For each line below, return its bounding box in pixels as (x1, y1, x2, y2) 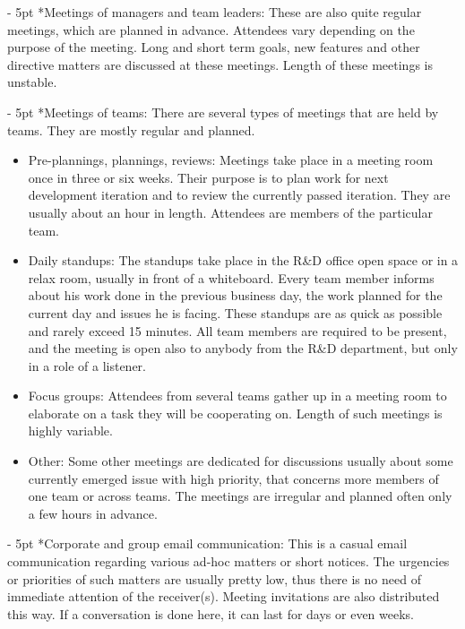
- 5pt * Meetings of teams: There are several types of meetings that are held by (7, 102, 439, 121)
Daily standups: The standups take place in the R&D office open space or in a (28, 251, 459, 270)
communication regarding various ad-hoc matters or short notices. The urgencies (7, 552, 450, 571)
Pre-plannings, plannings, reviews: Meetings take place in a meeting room (28, 151, 434, 169)
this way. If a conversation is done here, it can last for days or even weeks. (7, 604, 415, 623)
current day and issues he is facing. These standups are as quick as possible (28, 303, 443, 322)
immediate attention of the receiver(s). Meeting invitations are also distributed (7, 587, 440, 606)
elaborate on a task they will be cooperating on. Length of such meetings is (28, 403, 443, 422)
